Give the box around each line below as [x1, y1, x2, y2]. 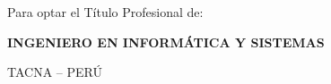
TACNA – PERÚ [7, 63, 102, 81]
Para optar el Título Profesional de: [7, 3, 204, 21]
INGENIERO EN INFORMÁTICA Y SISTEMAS [7, 32, 325, 51]
